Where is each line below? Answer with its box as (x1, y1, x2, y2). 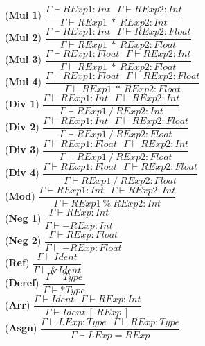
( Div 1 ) (5, 96, 39, 111)
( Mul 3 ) (5, 52, 42, 67)
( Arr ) (5, 297, 30, 312)
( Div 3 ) (5, 142, 39, 157)
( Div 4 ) (5, 165, 39, 180)
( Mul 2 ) (5, 30, 42, 44)
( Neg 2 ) (5, 233, 42, 248)
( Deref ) (5, 275, 39, 290)
